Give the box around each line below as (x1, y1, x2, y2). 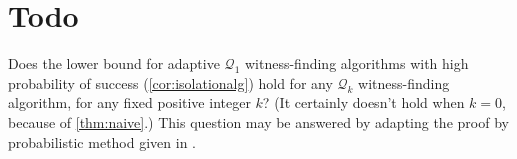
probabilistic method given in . (8, 131, 196, 152)
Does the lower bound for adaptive (8, 53, 220, 74)
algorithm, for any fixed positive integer (8, 92, 251, 113)
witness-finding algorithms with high (244, 53, 469, 74)
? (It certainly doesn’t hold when (262, 92, 465, 113)
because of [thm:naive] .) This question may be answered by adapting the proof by (8, 111, 509, 132)
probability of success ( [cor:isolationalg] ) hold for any (8, 72, 333, 93)
